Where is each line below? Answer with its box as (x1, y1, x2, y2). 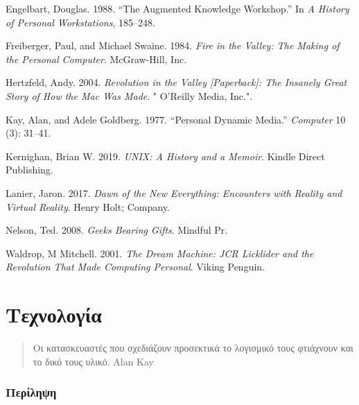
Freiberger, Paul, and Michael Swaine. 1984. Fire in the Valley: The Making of (6, 38, 340, 53)
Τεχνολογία (6, 300, 102, 329)
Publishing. (6, 162, 53, 177)
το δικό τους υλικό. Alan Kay (33, 354, 154, 368)
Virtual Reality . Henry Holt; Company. (6, 199, 170, 214)
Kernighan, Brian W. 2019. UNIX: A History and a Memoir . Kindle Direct (6, 148, 325, 163)
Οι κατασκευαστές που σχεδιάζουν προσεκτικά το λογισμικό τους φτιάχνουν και (33, 341, 353, 355)
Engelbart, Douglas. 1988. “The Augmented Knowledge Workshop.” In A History (6, 1, 349, 15)
